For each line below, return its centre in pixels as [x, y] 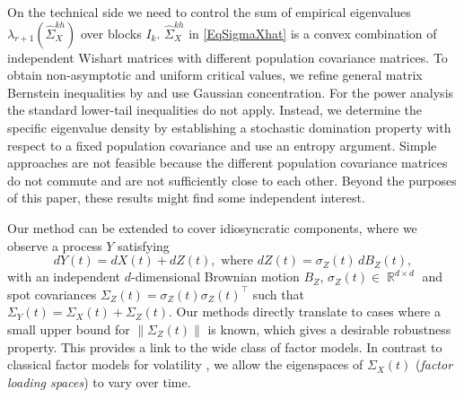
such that [278, 294]
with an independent [64, 277]
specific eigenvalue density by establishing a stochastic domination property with [229, 127]
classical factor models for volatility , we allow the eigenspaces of [185, 364]
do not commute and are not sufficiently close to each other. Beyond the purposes [232, 180]
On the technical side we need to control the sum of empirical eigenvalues [209, 12]
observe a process [55, 245]
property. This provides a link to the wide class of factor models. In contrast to [225, 346]
